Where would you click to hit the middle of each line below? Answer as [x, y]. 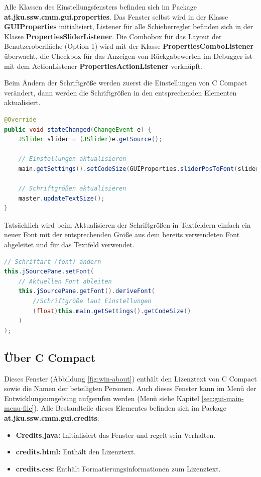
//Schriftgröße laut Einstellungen [92, 301]
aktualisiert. [22, 102]
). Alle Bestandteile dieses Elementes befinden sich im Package [130, 408]
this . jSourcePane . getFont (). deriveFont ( [87, 291]
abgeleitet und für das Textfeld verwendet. [69, 245]
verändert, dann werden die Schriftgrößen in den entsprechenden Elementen [120, 92]
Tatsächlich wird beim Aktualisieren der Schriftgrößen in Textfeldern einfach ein [127, 224]
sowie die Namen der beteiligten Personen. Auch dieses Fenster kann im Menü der [130, 388]
